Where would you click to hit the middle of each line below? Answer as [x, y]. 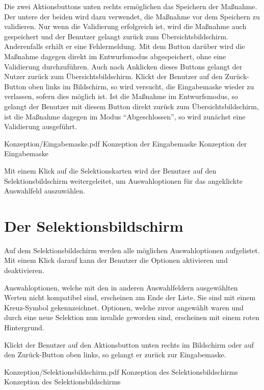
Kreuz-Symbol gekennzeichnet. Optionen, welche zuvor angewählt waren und [124, 307]
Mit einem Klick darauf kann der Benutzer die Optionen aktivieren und [116, 260]
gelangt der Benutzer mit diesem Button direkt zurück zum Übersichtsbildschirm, [131, 106]
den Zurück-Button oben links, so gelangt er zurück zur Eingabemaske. [115, 355]
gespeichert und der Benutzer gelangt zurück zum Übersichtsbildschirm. [116, 36]
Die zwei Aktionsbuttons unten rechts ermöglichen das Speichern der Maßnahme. [131, 6]
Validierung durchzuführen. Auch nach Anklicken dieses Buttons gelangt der [123, 66]
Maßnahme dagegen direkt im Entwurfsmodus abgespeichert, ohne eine [115, 56]
